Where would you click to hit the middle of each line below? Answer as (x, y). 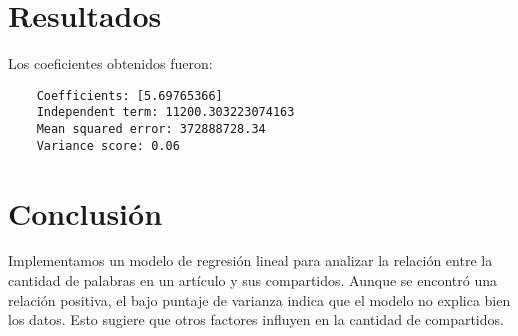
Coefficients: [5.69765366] (129, 95)
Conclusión (85, 212)
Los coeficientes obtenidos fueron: (110, 63)
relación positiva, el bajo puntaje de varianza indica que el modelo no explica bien (259, 299)
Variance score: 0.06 (108, 145)
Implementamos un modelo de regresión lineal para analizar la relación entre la (250, 260)
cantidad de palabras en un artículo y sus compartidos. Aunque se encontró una (253, 280)
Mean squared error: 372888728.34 (151, 129)
